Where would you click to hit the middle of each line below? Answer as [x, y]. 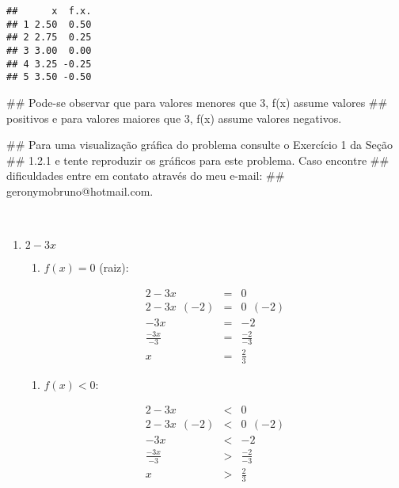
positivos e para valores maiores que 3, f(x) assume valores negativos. [174, 118]
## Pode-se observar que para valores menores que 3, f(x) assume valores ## [197, 102]
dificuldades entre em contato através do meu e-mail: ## [146, 175]
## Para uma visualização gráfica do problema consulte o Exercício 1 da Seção [199, 145]
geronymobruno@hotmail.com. [80, 191]
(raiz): [114, 267]
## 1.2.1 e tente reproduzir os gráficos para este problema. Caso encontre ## [198, 160]
